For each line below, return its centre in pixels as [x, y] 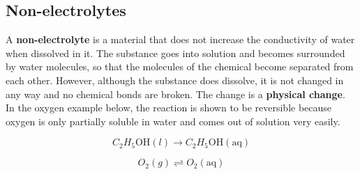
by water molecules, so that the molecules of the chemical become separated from [180, 66]
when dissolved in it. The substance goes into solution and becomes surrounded [175, 53]
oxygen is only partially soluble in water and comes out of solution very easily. [173, 121]
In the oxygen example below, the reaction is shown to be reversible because [169, 108]
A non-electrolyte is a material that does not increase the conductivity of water [180, 39]
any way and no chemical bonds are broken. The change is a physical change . [175, 94]
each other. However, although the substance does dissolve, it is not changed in [175, 80]
